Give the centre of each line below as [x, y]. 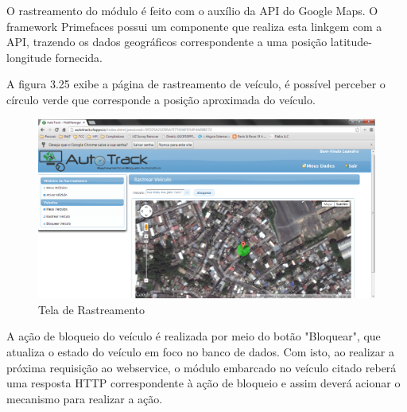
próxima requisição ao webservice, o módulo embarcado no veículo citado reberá [202, 367]
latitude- [351, 42]
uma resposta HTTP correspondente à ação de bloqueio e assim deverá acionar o [203, 383]
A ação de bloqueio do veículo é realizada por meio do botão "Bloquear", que [194, 336]
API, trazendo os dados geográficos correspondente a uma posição [167, 42]
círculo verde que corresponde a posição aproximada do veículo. [161, 99]
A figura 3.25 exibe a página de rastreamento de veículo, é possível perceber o [196, 84]
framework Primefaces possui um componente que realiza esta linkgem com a [194, 26]
